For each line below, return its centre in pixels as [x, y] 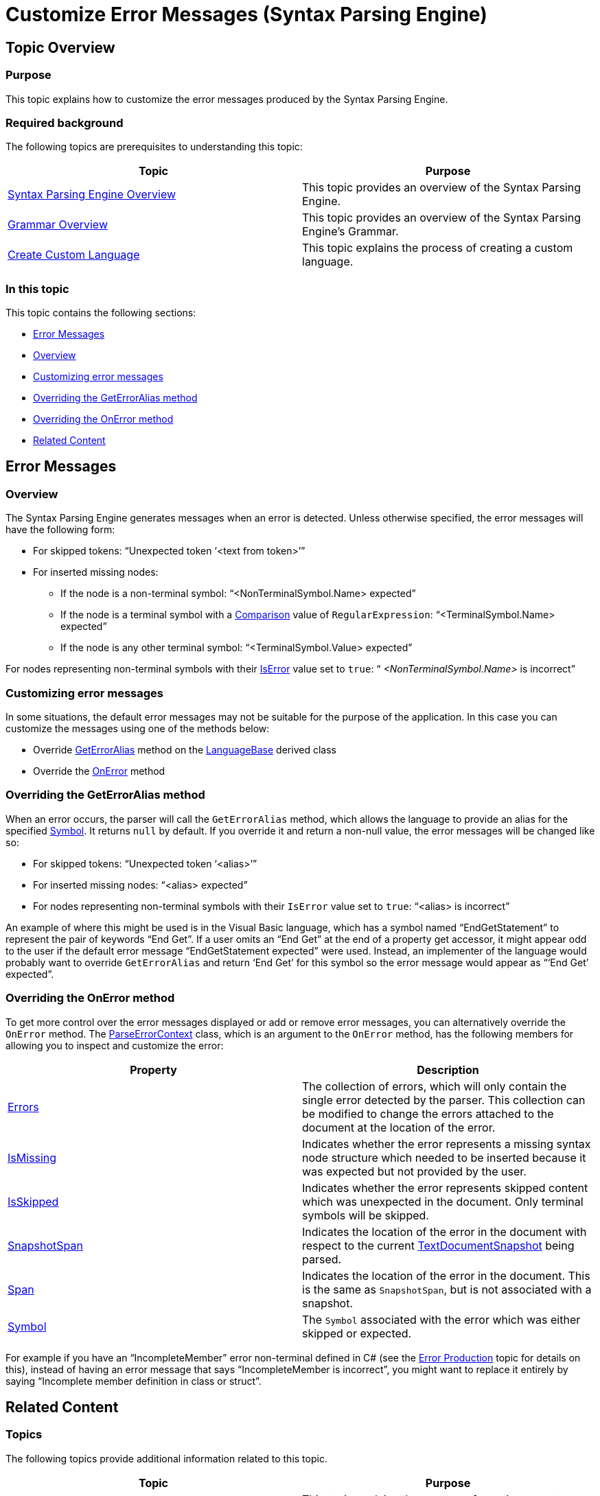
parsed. [322, 1259]
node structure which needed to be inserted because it [444, 1157]
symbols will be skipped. [366, 1215]
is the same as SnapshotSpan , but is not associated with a [447, 1289]
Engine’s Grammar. [350, 232]
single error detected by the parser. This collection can [444, 1100]
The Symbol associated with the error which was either [441, 1319]
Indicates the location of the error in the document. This [446, 1275]
